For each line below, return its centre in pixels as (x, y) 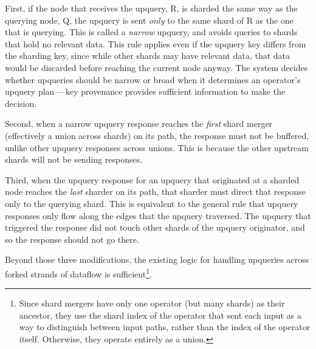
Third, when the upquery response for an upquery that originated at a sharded (152, 179)
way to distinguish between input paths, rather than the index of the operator (165, 327)
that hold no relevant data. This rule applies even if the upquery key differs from (156, 43)
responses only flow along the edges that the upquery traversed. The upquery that (158, 215)
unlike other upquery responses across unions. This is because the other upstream (157, 147)
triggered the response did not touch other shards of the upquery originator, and (155, 227)
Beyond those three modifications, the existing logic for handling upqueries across (157, 259)
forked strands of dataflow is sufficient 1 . (78, 273)
